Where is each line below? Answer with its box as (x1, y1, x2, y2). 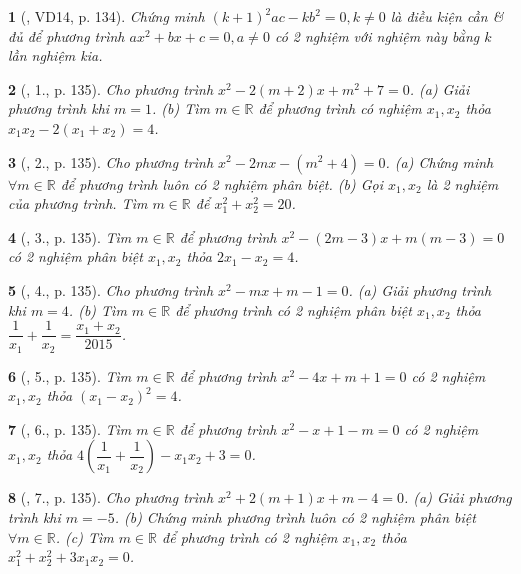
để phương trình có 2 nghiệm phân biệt (175, 299, 412, 320)
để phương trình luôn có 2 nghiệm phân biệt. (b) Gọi (60, 173, 384, 194)
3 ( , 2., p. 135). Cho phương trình (8, 151, 214, 172)
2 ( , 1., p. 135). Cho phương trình (8, 78, 214, 99)
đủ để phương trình (8, 25, 125, 46)
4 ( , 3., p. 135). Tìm (8, 226, 132, 247)
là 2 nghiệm (426, 173, 499, 194)
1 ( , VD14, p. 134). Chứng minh (8, 6, 205, 26)
